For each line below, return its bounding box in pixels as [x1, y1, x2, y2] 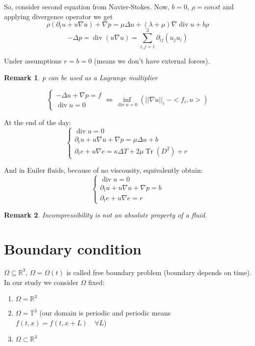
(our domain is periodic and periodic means [39, 308, 171, 318]
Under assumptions [4, 56, 62, 66]
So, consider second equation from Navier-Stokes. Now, [4, 1, 170, 11]
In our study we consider [4, 277, 79, 287]
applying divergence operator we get [4, 11, 113, 21]
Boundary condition [4, 239, 142, 259]
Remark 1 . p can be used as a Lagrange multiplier [4, 72, 158, 82]
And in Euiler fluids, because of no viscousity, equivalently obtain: [4, 165, 203, 175]
